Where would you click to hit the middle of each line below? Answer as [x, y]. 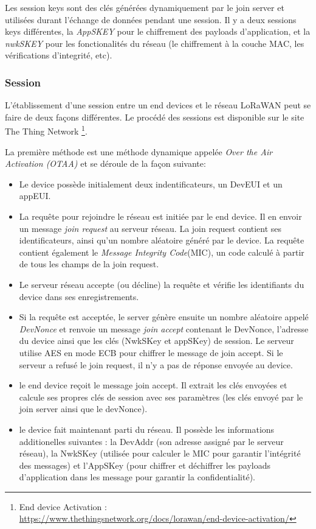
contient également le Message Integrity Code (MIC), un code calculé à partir [162, 252]
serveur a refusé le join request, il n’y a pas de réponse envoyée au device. [156, 364]
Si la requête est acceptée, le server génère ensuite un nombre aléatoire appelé [164, 317]
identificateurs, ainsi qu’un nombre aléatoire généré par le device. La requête [162, 240]
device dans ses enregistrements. [79, 296]
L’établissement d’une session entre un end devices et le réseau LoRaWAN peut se [158, 105]
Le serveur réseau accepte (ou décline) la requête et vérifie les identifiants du [162, 284]
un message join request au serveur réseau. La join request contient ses [150, 228]
